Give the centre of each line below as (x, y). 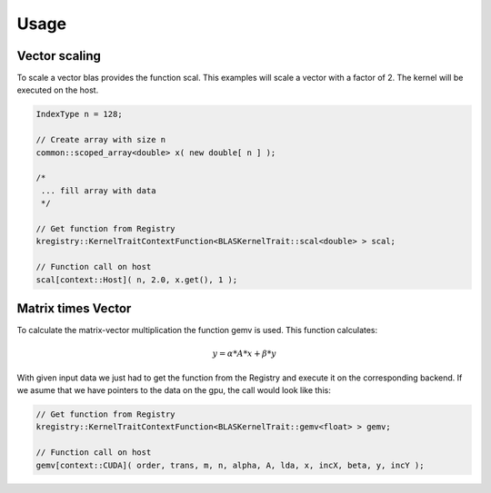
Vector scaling (59, 56)
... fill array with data (99, 190)
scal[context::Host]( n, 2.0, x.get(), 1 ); (137, 280)
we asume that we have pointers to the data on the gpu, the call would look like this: (174, 389)
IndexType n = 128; (79, 114)
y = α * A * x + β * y (244, 354)
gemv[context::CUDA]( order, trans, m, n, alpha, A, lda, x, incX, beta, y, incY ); (230, 465)
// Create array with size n (101, 140)
